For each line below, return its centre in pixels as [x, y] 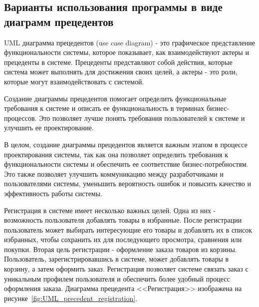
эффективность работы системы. [53, 193]
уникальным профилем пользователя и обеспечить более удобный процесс [117, 278]
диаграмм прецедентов [59, 21]
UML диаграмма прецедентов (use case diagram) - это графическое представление [130, 42]
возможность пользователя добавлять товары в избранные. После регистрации [123, 220]
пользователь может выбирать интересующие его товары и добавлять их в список [128, 229]
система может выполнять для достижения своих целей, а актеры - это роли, [121, 72]
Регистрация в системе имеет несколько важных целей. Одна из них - [110, 210]
